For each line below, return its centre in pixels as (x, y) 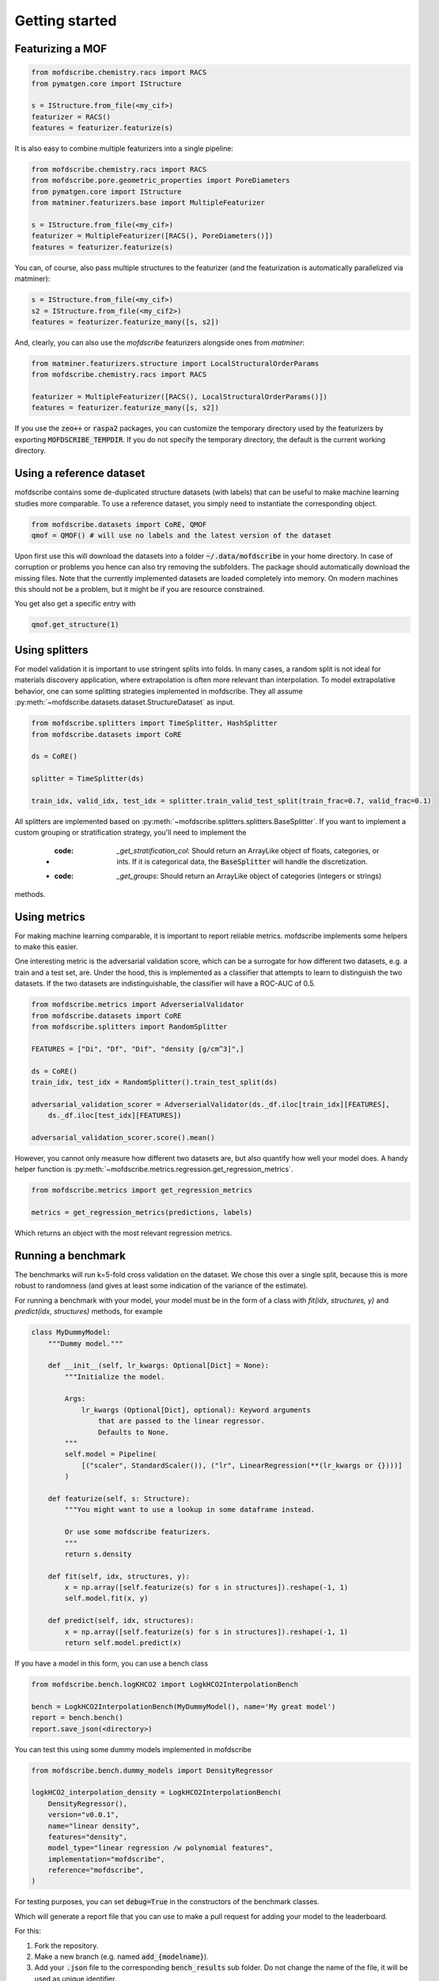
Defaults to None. (133, 1432)
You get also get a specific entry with (75, 604)
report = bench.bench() (78, 1718)
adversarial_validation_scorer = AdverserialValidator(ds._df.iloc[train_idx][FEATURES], (211, 1104)
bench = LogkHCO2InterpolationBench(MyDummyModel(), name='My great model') (184, 1706)
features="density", (88, 1837)
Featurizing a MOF (61, 49)
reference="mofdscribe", (96, 1870)
